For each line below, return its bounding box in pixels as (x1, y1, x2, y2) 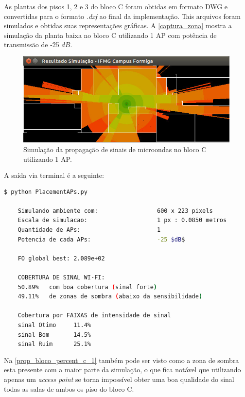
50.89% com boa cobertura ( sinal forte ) (17, 283, 157, 291)
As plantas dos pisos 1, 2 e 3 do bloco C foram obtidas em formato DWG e (4, 1, 228, 11)
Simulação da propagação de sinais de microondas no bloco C (23, 144, 207, 154)
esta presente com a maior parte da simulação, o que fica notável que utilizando (4, 364, 241, 375)
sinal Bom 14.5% (17, 331, 91, 338)
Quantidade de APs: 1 (17, 226, 161, 234)
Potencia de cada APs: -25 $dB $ (17, 236, 185, 243)
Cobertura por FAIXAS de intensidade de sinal (17, 312, 171, 319)
